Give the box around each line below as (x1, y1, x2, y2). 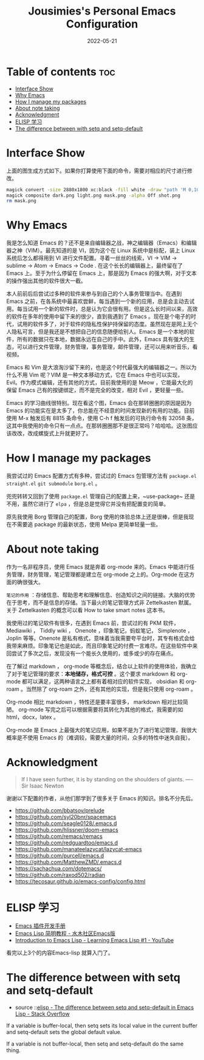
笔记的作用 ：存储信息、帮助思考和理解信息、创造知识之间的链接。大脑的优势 (6, 591, 195, 599)
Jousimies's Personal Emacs (28, 4, 176, 18)
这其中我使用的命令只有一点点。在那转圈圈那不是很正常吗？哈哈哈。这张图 (6, 422, 192, 429)
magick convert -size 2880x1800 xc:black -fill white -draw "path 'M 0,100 (6, 186, 202, 192)
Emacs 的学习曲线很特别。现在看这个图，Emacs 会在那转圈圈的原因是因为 (6, 399, 192, 407)
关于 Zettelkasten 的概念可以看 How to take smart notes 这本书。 (6, 606, 168, 614)
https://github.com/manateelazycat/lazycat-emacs (15, 846, 142, 852)
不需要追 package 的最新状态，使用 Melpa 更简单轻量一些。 (11, 521, 161, 528)
